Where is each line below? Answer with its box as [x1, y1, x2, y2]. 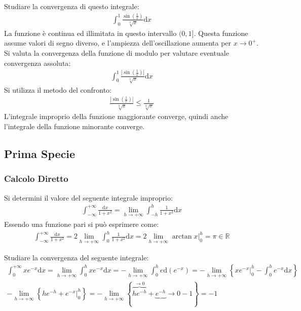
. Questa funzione [194, 27, 248, 38]
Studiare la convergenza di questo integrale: [4, 1, 139, 11]
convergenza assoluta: [4, 57, 71, 68]
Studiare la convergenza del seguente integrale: [4, 252, 149, 263]
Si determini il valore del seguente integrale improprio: [4, 192, 173, 203]
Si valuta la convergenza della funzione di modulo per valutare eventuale [4, 48, 229, 58]
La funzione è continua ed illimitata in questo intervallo [4, 27, 177, 38]
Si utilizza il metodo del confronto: [4, 84, 112, 95]
